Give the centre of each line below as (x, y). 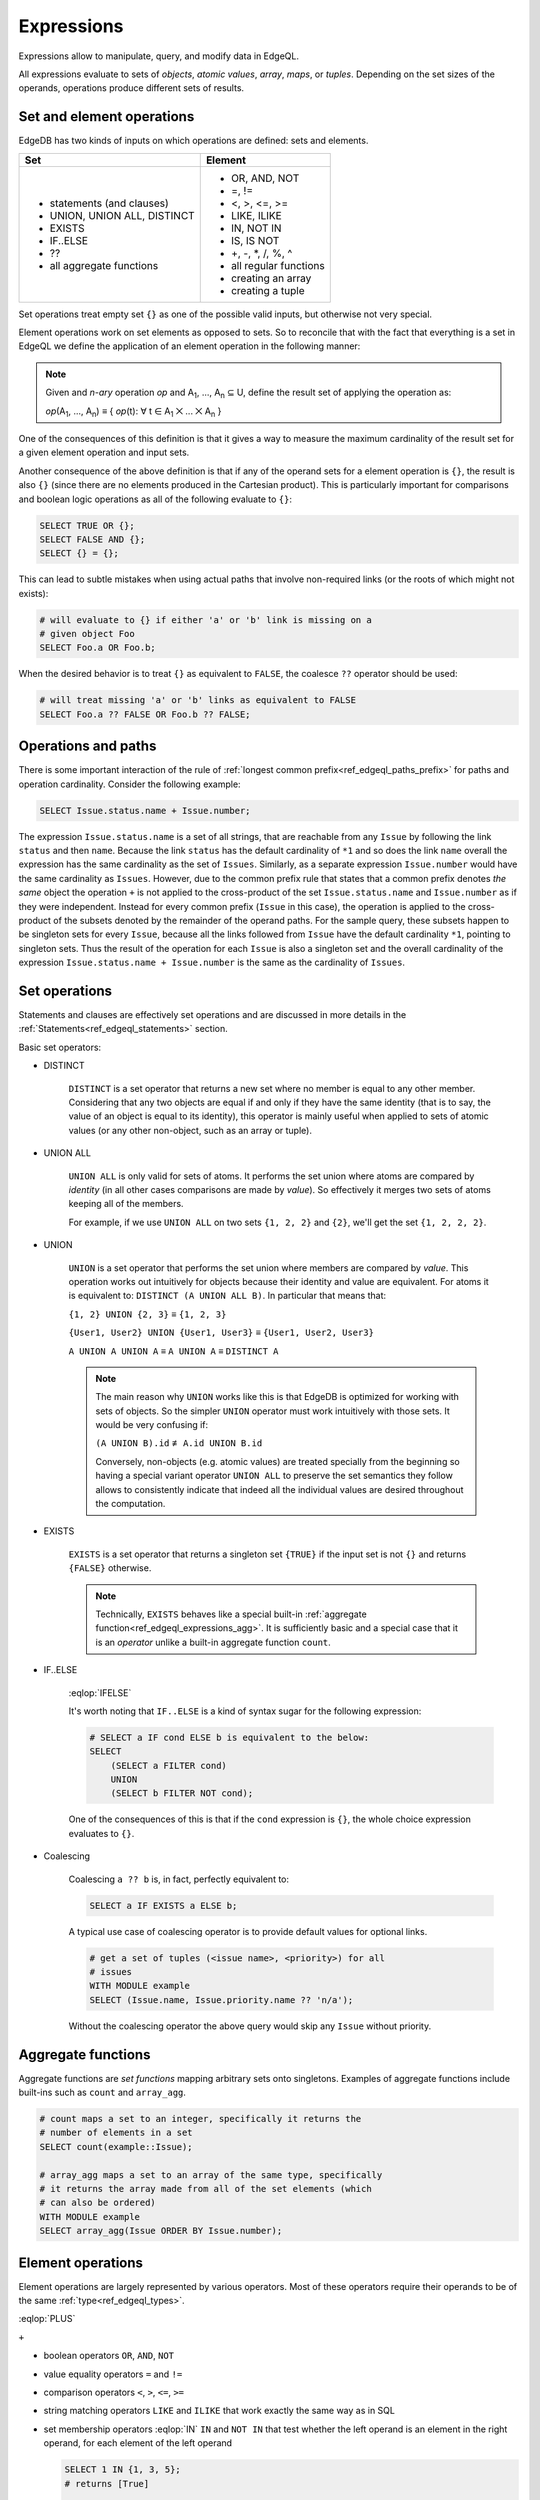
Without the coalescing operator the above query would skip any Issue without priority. (250, 2026)
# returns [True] (107, 2483)
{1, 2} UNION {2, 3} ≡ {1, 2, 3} (147, 1314)
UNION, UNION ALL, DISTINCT (122, 215)
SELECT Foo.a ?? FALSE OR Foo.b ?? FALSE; (145, 714)
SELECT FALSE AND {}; (92, 539)
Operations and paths (87, 746)
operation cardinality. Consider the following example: (129, 784)
